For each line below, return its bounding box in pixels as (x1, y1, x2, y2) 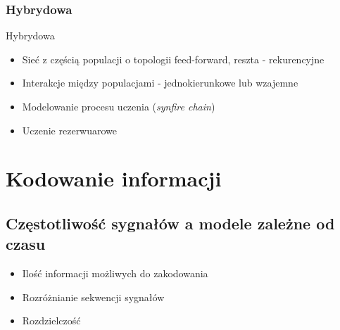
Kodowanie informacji (6, 164, 222, 193)
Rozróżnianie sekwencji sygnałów (22, 289, 165, 304)
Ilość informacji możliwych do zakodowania (22, 266, 208, 281)
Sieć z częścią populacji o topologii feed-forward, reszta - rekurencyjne (22, 51, 325, 66)
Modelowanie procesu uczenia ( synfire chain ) (22, 99, 215, 113)
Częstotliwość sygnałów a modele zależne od (6, 212, 335, 234)
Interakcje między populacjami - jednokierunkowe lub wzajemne (22, 75, 298, 90)
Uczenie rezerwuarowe (22, 122, 118, 137)
